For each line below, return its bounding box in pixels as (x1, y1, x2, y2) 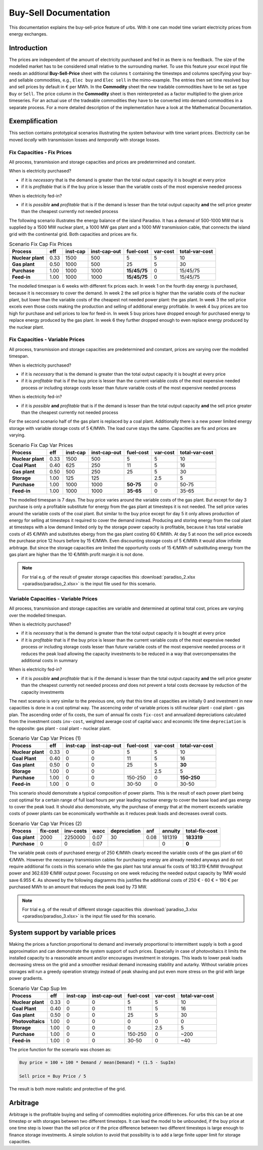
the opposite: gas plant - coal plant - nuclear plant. (9, 725, 111, 731)
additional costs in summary (21, 658, 78, 663)
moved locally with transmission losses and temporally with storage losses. (9, 136, 160, 142)
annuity (162, 828, 181, 835)
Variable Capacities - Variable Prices (9, 595, 98, 602)
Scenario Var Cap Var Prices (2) (9, 820, 82, 827)
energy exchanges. (9, 31, 48, 37)
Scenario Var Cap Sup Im (9, 985, 67, 992)
